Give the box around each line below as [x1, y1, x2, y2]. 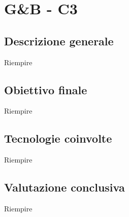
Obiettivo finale [4, 82, 87, 97]
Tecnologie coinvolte [4, 130, 112, 146]
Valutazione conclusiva [4, 179, 125, 195]
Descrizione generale [4, 33, 114, 48]
